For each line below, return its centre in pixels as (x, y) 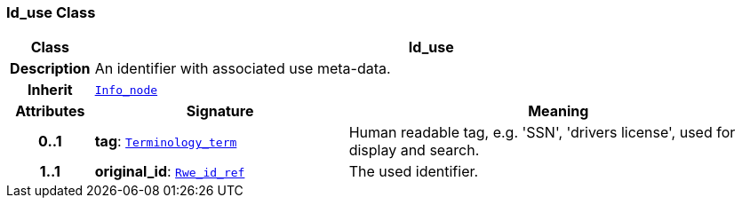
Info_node (126, 90)
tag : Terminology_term (166, 142)
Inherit (50, 90)
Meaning (558, 111)
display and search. (414, 150)
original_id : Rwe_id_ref (170, 172)
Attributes (50, 111)
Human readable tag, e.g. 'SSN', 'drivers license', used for (542, 133)
